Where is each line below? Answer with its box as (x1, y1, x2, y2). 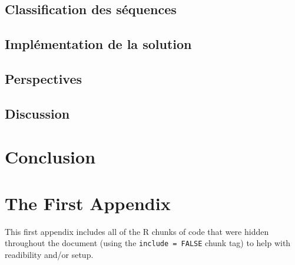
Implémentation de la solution (5, 35, 192, 53)
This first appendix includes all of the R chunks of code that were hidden (5, 225, 269, 237)
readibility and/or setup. (5, 248, 94, 260)
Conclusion (5, 145, 96, 169)
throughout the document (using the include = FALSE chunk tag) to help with (5, 237, 291, 249)
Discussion (5, 104, 70, 122)
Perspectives (5, 69, 82, 87)
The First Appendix (5, 191, 171, 215)
